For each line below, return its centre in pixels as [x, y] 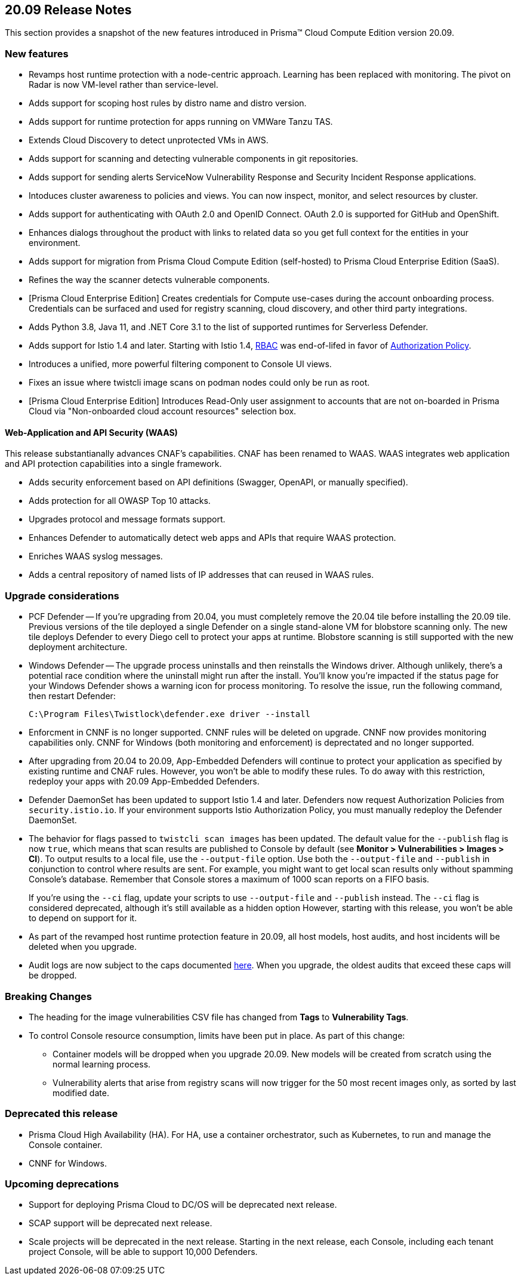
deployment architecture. [78, 647]
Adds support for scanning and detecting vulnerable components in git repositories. [194, 159]
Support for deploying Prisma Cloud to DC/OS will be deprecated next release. [183, 1205]
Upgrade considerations [62, 596]
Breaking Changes [49, 996]
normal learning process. [102, 1064]
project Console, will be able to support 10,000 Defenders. [143, 1252]
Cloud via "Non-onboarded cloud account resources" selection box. [163, 411]
